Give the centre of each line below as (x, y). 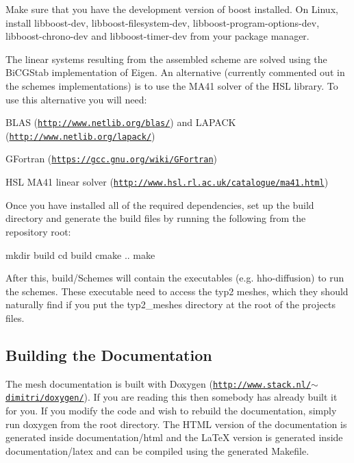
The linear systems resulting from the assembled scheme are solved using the (166, 59)
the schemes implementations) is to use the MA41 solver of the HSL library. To (172, 85)
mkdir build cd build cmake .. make (80, 254)
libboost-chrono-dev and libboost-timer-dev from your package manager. (157, 36)
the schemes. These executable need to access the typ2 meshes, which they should (177, 291)
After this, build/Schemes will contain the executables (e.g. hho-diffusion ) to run (175, 278)
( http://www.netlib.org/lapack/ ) (80, 135)
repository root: (38, 231)
